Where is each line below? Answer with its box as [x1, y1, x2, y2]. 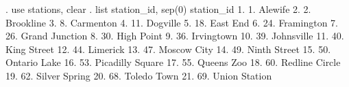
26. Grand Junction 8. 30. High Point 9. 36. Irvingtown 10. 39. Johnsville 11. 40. [5, 29, 344, 43]
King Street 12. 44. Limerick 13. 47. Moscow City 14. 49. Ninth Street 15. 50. [5, 41, 331, 56]
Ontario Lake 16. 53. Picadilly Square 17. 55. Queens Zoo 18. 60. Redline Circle [5, 55, 341, 69]
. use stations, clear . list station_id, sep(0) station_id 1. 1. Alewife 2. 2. [5, 2, 311, 16]
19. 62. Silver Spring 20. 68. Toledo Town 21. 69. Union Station [5, 68, 272, 82]
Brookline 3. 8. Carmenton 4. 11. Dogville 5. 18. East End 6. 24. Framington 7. [5, 15, 338, 29]
